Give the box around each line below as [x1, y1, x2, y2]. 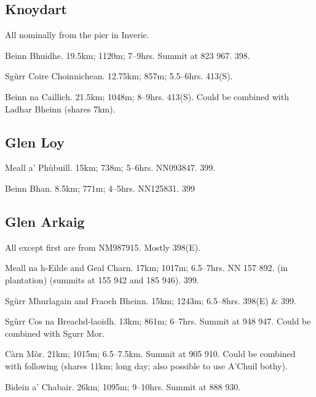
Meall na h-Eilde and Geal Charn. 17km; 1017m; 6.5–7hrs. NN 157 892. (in [5, 261, 288, 274]
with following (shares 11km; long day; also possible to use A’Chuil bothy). [5, 359, 288, 372]
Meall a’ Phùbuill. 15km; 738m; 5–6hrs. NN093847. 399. [5, 161, 216, 174]
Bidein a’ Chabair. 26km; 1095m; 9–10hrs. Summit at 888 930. [5, 380, 241, 393]
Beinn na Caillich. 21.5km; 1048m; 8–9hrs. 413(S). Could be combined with [5, 90, 289, 103]
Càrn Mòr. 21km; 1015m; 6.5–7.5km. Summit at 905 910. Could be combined [5, 347, 296, 360]
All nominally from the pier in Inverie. [5, 28, 149, 41]
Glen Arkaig [5, 211, 85, 230]
